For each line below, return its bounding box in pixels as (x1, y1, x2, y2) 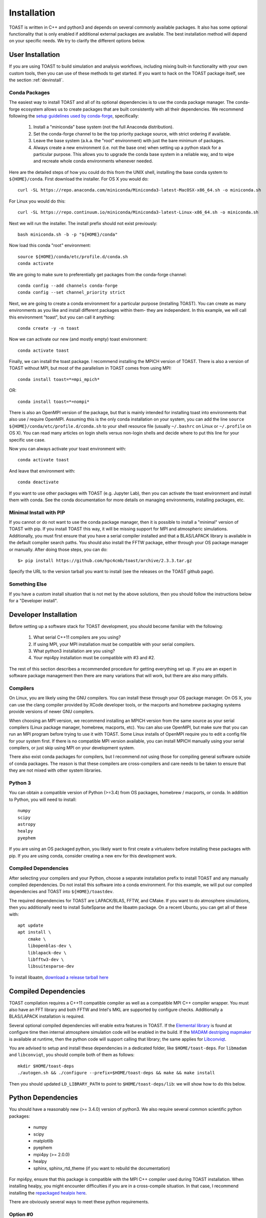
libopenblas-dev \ (27, 943, 72, 949)
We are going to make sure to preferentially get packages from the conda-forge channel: (9, 271, 187, 277)
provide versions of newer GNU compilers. (9, 709, 94, 715)
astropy (18, 821, 36, 827)
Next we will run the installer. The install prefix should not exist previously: (9, 220, 158, 226)
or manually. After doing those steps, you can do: (9, 546, 108, 552)
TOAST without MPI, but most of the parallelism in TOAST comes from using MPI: (9, 365, 172, 371)
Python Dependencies (9, 1094, 78, 1102)
